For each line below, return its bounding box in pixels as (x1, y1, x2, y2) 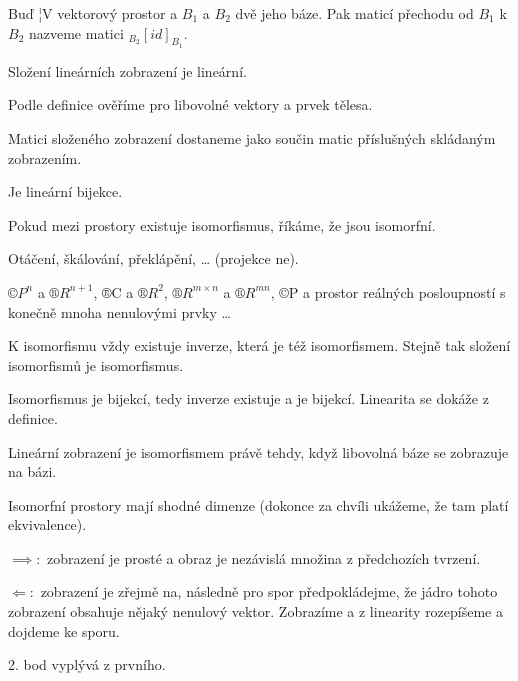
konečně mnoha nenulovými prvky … (8, 301, 231, 322)
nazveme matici (28, 22, 124, 43)
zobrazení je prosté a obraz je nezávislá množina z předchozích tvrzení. (47, 547, 481, 568)
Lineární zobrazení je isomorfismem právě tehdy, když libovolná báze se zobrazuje (8, 441, 509, 462)
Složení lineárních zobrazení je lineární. (8, 60, 247, 81)
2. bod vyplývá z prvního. (8, 654, 166, 675)
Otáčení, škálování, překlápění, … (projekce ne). (8, 248, 299, 269)
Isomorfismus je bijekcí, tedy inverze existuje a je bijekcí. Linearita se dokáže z (8, 388, 489, 409)
